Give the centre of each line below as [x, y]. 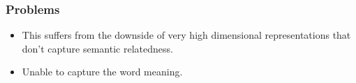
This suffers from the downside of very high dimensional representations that [186, 35]
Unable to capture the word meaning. [102, 72]
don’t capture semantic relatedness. [97, 48]
